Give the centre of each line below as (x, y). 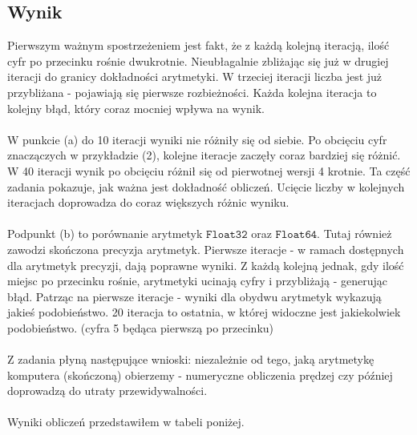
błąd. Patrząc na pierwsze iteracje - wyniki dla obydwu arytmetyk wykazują (194, 296)
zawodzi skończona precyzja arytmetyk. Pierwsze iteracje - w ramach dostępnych (206, 249)
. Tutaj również (354, 234)
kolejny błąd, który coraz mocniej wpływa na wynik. (136, 108)
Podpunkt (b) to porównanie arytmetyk (105, 234)
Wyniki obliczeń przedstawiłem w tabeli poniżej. (126, 422)
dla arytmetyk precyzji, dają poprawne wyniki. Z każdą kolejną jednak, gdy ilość (206, 265)
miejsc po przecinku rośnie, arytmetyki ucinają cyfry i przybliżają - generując (198, 281)
